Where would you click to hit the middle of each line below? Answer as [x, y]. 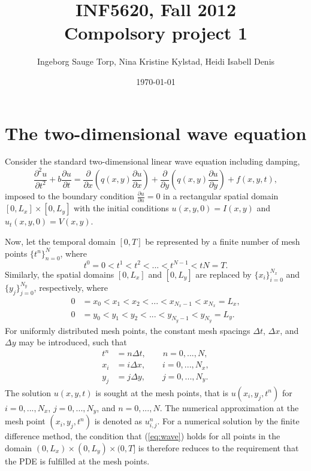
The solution [28, 392]
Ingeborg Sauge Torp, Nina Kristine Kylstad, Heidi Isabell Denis [156, 61]
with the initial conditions [121, 208]
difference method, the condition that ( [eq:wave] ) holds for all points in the [143, 436]
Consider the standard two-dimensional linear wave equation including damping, [153, 161]
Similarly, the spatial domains [60, 274]
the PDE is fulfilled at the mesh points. [77, 461]
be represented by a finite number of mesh [223, 241]
